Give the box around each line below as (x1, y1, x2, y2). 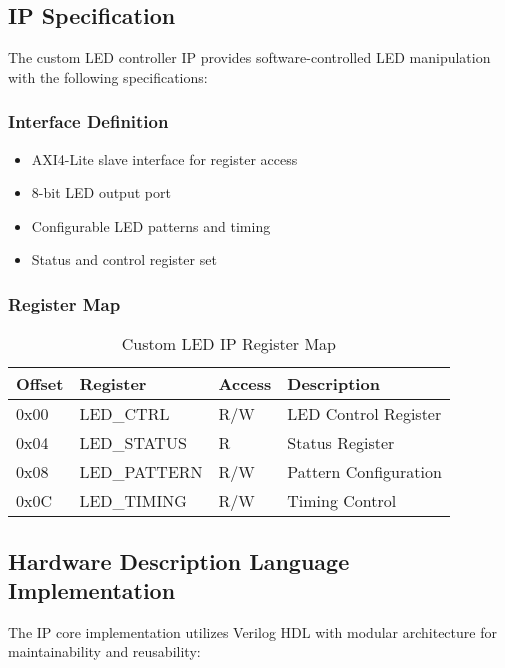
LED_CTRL (79, 402, 170, 426)
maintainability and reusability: (8, 641, 201, 662)
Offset (16, 372, 64, 396)
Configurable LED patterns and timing (31, 215, 271, 236)
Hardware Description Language (8, 545, 350, 576)
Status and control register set (31, 249, 217, 270)
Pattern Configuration (287, 460, 442, 484)
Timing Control (287, 489, 397, 513)
